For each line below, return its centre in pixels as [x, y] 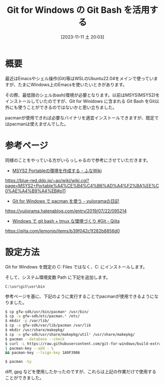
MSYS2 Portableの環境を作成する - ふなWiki [57, 171]
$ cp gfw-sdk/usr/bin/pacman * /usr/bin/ [47, 312]
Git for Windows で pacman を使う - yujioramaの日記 [66, 201]
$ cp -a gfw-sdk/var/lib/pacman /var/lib [48, 326]
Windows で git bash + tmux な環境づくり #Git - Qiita [66, 221]
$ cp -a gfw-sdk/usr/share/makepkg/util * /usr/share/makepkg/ [70, 334]
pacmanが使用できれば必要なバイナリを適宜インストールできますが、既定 [80, 118]
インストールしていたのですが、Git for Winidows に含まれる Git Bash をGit [80, 101]
